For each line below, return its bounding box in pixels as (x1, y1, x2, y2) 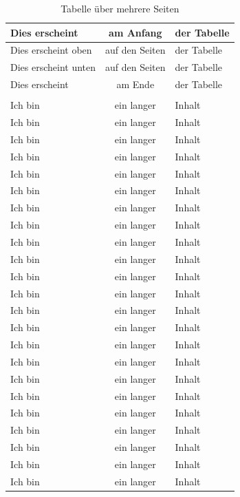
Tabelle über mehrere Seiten (61, 1, 179, 15)
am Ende (116, 77, 155, 92)
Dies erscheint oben (10, 43, 92, 57)
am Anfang (109, 25, 162, 39)
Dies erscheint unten (10, 60, 96, 74)
